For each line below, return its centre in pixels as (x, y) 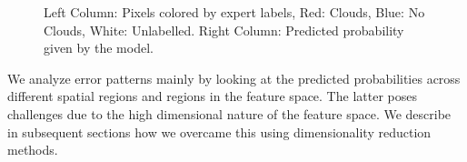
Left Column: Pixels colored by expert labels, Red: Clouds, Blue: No (234, 12)
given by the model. (99, 48)
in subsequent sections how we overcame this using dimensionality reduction (219, 132)
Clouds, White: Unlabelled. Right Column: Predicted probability (224, 30)
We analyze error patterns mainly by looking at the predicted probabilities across (234, 78)
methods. (33, 150)
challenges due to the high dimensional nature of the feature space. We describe (229, 113)
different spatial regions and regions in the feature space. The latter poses (212, 96)
